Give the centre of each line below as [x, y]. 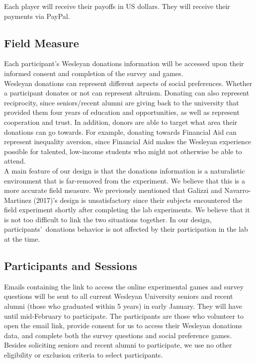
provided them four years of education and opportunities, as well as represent [122, 112]
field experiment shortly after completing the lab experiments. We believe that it [127, 210]
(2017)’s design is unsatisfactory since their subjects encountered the [138, 200]
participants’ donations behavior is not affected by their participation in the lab [126, 229]
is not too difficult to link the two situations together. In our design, [108, 219]
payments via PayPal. [37, 16]
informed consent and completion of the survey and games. [94, 73]
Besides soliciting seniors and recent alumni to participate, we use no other [118, 345]
